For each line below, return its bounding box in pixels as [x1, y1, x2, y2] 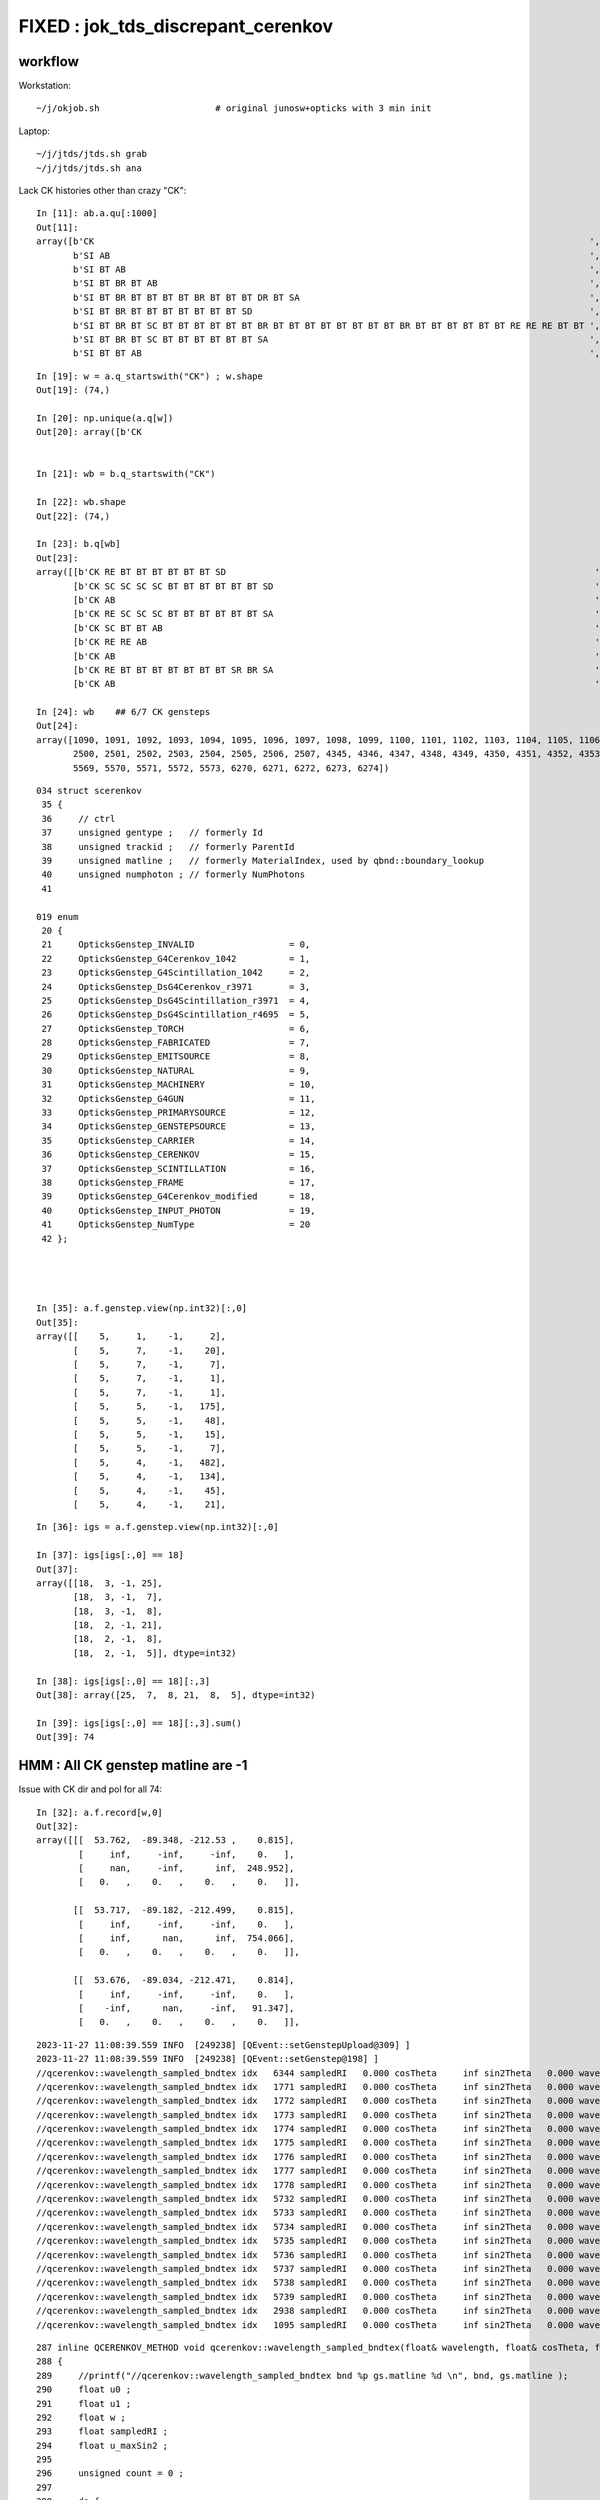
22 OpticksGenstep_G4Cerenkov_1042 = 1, [41, 953, 311, 964]
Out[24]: [36, 720, 79, 732]
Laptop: [18, 125, 50, 137]
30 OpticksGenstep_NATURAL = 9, [41, 1065, 311, 1076]
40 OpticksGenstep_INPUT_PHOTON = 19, [41, 1205, 316, 1216]
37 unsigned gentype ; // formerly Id [41, 827, 264, 839]
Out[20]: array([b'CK [36, 426, 142, 438]
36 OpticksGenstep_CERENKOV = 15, [41, 1149, 316, 1160]
